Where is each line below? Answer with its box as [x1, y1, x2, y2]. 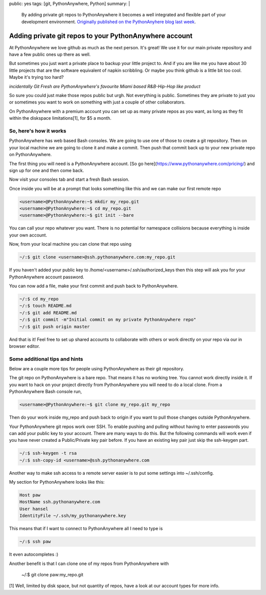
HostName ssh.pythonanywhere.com [19, 499, 100, 505]
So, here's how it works [9, 127, 66, 134]
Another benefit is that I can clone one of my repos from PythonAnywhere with [9, 561, 169, 566]
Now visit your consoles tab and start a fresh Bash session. [9, 176, 130, 182]
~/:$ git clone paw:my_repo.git [21, 571, 84, 577]
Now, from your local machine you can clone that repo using [9, 241, 132, 247]
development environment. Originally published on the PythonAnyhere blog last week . [21, 19, 196, 25]
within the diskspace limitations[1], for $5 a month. [9, 115, 112, 121]
